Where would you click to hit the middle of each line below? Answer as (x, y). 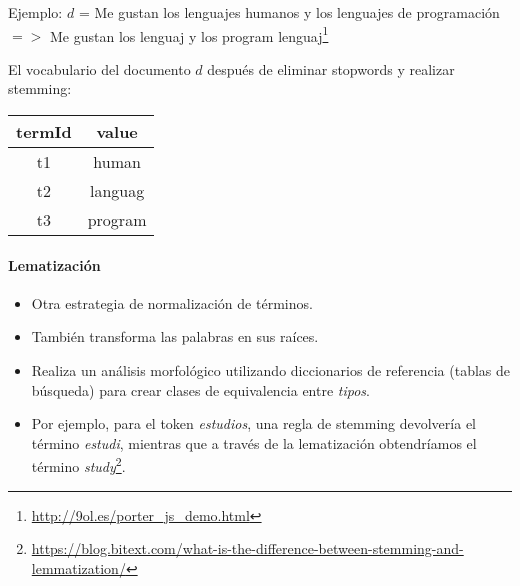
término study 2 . (78, 465)
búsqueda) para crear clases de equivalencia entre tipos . (201, 389)
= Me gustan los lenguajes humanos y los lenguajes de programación (289, 12)
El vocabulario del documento (99, 68)
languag (117, 191)
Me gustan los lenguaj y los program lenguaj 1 (189, 34)
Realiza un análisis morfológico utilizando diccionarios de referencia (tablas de (271, 370)
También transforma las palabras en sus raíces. (175, 336)
